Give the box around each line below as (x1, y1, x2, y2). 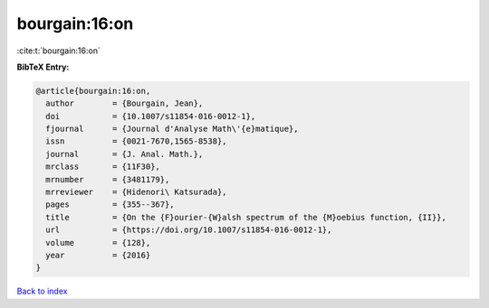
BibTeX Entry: (16, 61, 70, 72)
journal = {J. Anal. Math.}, (45, 149, 204, 159)
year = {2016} (45, 250, 151, 260)
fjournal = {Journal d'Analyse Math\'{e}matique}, (45, 124, 299, 135)
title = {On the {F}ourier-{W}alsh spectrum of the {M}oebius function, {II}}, (45, 212, 447, 222)
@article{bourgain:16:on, (35, 86, 151, 96)
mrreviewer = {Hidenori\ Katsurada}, (45, 187, 227, 198)
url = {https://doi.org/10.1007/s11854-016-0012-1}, (45, 225, 332, 235)
